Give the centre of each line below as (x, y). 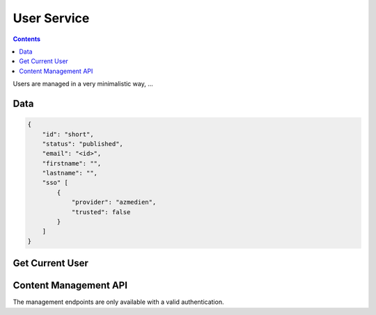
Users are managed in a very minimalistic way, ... (83, 84)
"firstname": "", (72, 163)
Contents (27, 39)
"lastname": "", (70, 173)
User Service (51, 18)
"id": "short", (68, 134)
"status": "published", (83, 144)
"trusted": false (101, 212)
